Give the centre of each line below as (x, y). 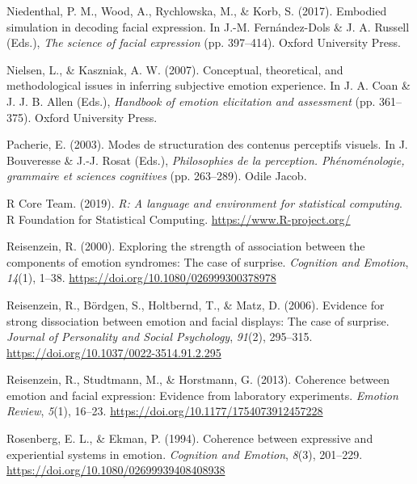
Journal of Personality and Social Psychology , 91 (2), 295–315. (160, 337)
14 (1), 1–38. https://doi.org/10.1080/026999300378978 (141, 278)
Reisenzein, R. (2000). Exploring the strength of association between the (186, 246)
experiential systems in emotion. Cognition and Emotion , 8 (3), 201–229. (185, 454)
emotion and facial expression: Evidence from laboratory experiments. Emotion (202, 395)
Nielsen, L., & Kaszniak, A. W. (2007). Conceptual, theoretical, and (175, 69)
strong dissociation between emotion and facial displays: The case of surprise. (198, 320)
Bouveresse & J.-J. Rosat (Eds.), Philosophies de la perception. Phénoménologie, (206, 160)
